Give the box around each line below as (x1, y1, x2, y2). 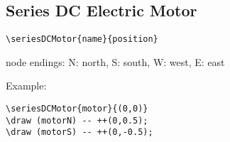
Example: (6, 78, 47, 93)
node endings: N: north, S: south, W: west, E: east (6, 54, 225, 69)
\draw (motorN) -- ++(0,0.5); (6, 115, 148, 126)
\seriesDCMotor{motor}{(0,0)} (6, 104, 148, 114)
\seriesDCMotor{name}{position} (6, 34, 158, 45)
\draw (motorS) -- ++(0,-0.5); (6, 127, 153, 138)
